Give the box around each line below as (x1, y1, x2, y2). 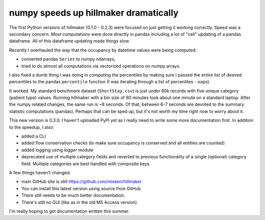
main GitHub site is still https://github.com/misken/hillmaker (21, 179, 142, 185)
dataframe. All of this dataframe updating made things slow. (9, 38, 130, 44)
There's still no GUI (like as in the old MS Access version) (21, 199, 137, 205)
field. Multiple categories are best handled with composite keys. (21, 161, 151, 167)
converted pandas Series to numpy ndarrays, (21, 56, 116, 62)
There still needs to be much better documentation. (21, 193, 125, 198)
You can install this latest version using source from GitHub (21, 185, 141, 191)
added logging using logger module (21, 147, 93, 153)
